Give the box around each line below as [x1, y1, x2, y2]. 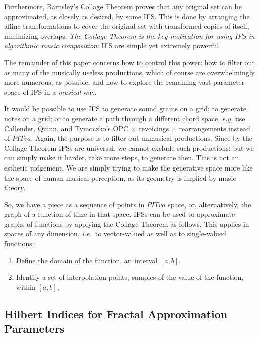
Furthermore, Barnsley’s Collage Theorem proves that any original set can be [4, 1, 242, 11]
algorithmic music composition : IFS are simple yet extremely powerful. [4, 40, 221, 51]
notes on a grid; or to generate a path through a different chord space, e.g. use [4, 113, 245, 123]
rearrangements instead [179, 123, 250, 133]
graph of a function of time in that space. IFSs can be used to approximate [4, 209, 235, 219]
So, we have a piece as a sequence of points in [4, 199, 145, 209]
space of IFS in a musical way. [4, 86, 97, 97]
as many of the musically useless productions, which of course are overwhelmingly [4, 67, 255, 77]
